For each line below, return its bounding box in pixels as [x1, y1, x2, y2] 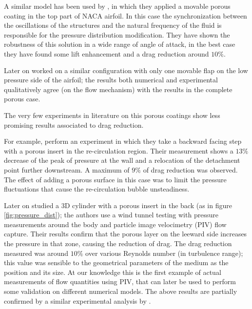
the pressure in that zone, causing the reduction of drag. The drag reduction [4, 238, 232, 249]
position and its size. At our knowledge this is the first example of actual [4, 267, 221, 277]
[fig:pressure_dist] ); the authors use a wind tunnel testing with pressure [4, 210, 218, 220]
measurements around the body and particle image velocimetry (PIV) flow [4, 219, 227, 229]
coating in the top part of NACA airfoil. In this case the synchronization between [4, 10, 247, 20]
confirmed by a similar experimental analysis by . [4, 295, 151, 306]
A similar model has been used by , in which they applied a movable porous [4, 1, 231, 11]
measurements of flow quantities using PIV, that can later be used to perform [4, 276, 236, 287]
